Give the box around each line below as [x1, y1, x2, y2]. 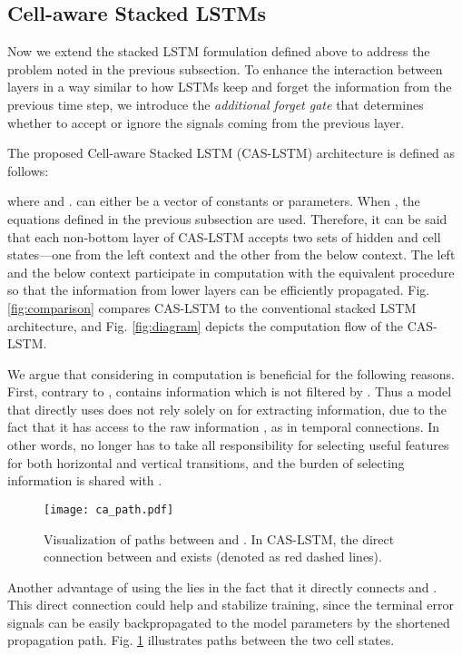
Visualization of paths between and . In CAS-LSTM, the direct [44, 529, 395, 548]
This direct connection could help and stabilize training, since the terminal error [7, 595, 455, 614]
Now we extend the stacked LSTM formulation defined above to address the [7, 42, 430, 61]
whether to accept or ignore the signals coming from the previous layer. [7, 112, 405, 132]
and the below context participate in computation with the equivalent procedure [7, 262, 455, 281]
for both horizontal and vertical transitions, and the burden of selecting [7, 453, 405, 472]
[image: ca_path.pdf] [44, 503, 174, 516]
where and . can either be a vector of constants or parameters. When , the [7, 191, 420, 210]
